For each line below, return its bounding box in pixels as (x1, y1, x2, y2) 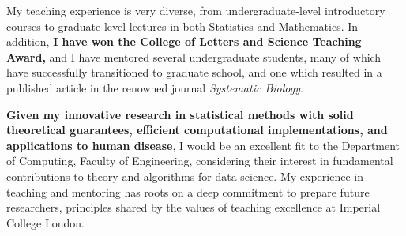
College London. (6, 214, 85, 230)
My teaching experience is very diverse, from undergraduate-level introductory (6, 2, 385, 18)
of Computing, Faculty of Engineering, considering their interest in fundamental (6, 152, 393, 169)
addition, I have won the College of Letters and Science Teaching (6, 33, 362, 50)
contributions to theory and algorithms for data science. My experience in (6, 167, 363, 184)
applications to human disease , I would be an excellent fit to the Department (6, 137, 400, 153)
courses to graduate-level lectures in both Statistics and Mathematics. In (6, 17, 359, 34)
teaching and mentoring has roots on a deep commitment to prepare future (6, 183, 370, 200)
